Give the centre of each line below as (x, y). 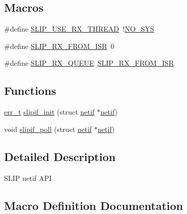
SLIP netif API (28, 178)
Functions (30, 90)
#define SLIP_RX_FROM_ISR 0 (59, 46)
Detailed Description (60, 156)
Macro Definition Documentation (94, 205)
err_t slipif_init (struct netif (49, 112)
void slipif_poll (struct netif (48, 129)
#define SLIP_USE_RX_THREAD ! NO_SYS (79, 29)
